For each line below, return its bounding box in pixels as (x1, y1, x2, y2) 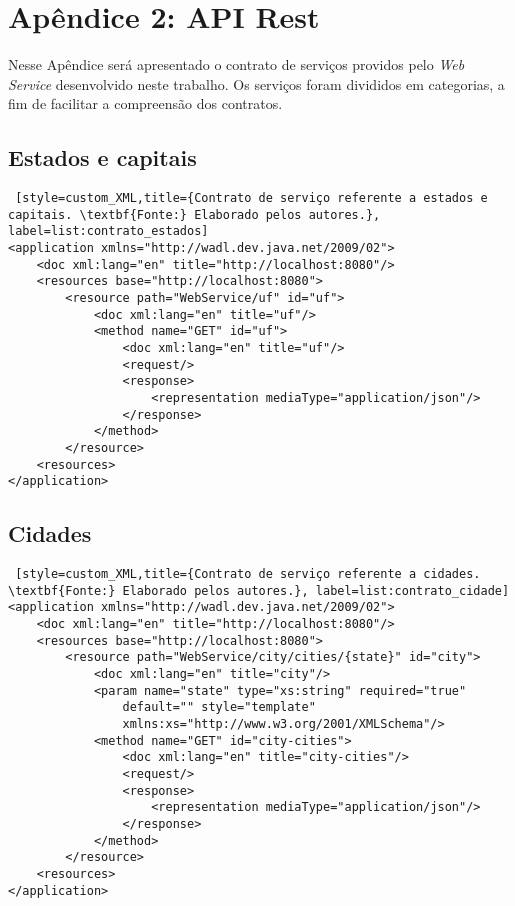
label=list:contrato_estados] (8, 224, 209, 239)
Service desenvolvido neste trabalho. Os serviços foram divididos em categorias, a (8, 73, 505, 94)
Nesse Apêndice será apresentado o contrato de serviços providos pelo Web (8, 54, 465, 75)
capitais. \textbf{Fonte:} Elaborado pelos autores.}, (8, 207, 381, 222)
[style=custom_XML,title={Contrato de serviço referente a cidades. (15, 567, 481, 582)
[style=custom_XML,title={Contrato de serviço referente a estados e (15, 191, 488, 206)
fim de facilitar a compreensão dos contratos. (8, 93, 283, 114)
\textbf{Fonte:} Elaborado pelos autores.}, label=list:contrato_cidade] (8, 583, 510, 598)
